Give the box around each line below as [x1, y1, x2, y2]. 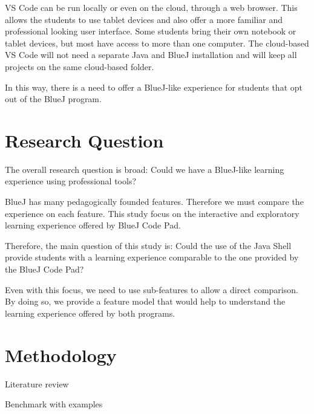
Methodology [5, 342, 117, 367]
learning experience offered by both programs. [5, 306, 175, 319]
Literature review [5, 377, 69, 390]
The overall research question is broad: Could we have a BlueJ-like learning [5, 163, 284, 175]
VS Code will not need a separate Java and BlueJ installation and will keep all [5, 48, 297, 61]
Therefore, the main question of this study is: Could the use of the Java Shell [5, 239, 292, 251]
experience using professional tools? [5, 175, 136, 187]
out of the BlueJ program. [5, 92, 102, 105]
